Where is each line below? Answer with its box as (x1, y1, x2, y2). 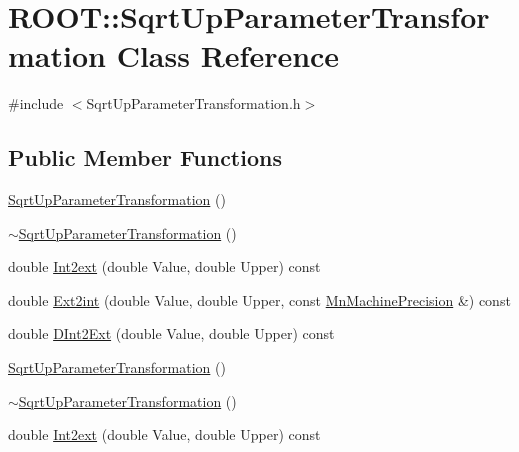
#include (8, 93, 64, 114)
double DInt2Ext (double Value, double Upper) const (8, 323, 335, 344)
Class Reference (116, 35, 340, 76)
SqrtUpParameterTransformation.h (86, 93, 301, 114)
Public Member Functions (8, 142, 282, 173)
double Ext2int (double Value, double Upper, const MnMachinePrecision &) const (8, 289, 511, 310)
